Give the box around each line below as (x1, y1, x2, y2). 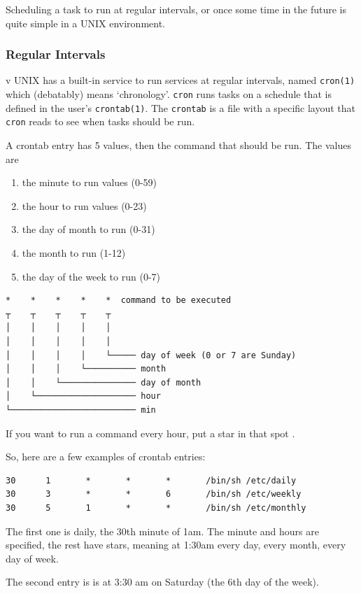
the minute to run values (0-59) (22, 175, 157, 190)
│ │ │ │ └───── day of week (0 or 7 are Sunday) (6, 350, 297, 360)
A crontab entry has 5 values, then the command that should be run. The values (6, 138, 351, 153)
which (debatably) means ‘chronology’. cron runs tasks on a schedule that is (6, 87, 332, 101)
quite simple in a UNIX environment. (6, 15, 166, 30)
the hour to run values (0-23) (22, 198, 147, 213)
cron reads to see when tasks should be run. (6, 114, 195, 129)
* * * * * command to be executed (6, 295, 232, 306)
